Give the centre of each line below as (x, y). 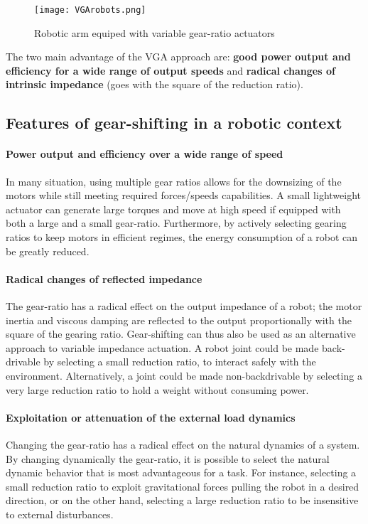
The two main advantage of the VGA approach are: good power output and (178, 57)
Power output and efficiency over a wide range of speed (145, 154)
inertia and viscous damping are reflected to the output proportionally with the (179, 320)
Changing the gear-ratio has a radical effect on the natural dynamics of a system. (183, 444)
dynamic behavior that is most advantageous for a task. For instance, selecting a (181, 472)
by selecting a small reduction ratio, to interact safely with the (180, 362)
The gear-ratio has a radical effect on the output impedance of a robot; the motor (184, 305)
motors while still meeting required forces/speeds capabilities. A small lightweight (183, 195)
